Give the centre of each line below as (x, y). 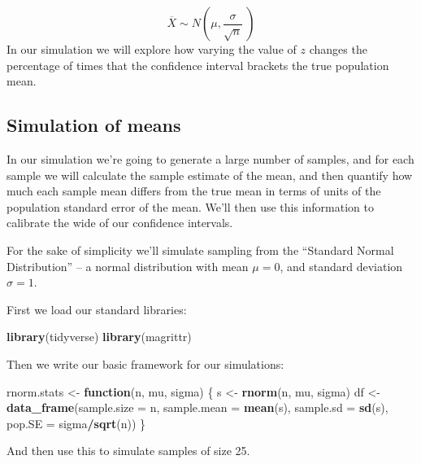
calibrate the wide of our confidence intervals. (120, 223)
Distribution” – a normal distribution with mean (128, 266)
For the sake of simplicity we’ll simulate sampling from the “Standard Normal (200, 250)
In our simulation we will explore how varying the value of (152, 49)
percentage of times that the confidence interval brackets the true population (198, 65)
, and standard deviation (341, 266)
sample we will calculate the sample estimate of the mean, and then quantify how (210, 175)
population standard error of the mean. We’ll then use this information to (190, 206)
